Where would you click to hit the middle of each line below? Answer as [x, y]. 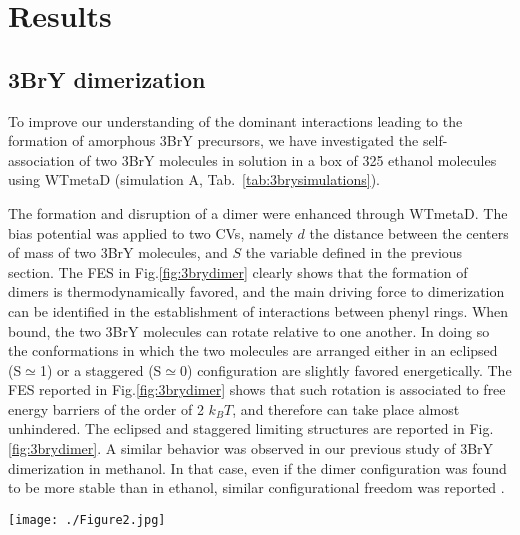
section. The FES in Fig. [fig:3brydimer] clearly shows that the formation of [238, 271]
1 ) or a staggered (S [100, 369]
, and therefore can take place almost [346, 408]
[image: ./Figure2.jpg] [87, 519]
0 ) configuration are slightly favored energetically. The [346, 369]
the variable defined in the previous [354, 252]
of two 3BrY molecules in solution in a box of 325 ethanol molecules [288, 159]
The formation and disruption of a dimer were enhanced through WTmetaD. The [258, 212]
